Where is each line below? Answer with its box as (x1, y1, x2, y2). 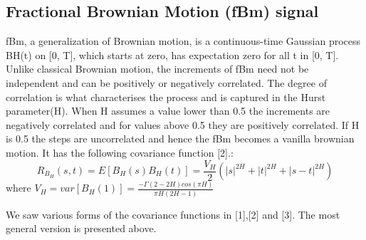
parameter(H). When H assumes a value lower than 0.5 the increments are (6, 103, 330, 118)
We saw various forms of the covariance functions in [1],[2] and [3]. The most (6, 207, 340, 221)
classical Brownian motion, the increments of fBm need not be (36, 61, 309, 76)
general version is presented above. (6, 221, 157, 236)
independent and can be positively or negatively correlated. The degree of (6, 75, 327, 90)
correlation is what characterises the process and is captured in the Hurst (6, 89, 326, 104)
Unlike (6, 61, 34, 76)
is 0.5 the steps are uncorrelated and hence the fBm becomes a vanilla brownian (6, 131, 355, 146)
